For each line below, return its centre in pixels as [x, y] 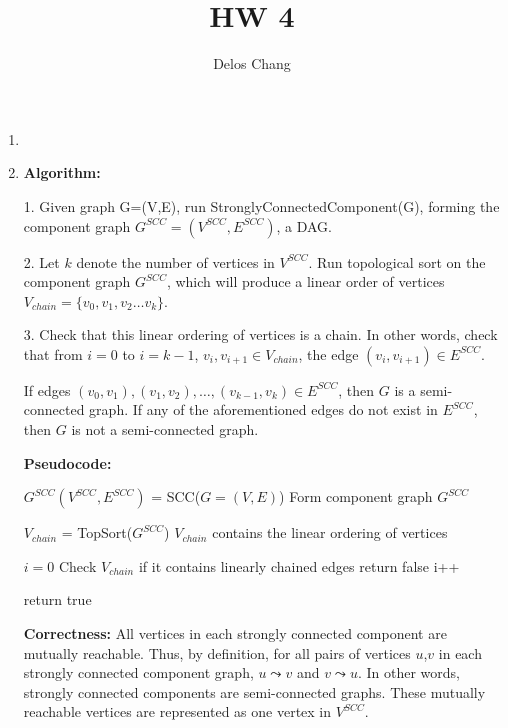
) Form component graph [356, 496]
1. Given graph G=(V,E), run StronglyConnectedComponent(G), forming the [261, 205]
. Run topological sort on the [397, 261]
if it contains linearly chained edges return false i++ [299, 565]
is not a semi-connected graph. [165, 429]
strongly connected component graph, [138, 672]
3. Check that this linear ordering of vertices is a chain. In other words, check [260, 334]
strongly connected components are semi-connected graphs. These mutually [254, 691]
